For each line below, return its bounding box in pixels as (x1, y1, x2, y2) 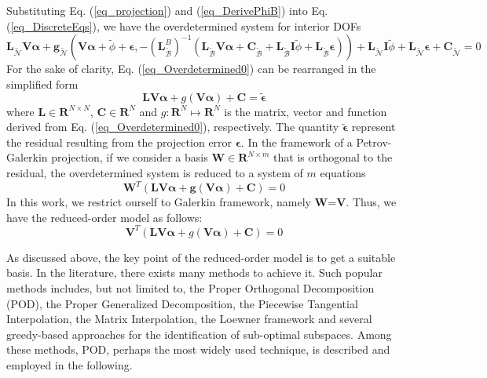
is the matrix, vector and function (224, 103, 387, 119)
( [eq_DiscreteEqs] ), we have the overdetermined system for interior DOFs (6, 17, 361, 34)
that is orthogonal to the (273, 149, 393, 165)
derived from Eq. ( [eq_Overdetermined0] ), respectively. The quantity (6, 118, 339, 135)
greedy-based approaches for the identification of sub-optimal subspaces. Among (6, 325, 392, 342)
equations (320, 164, 366, 180)
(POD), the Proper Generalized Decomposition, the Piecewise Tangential (6, 295, 358, 311)
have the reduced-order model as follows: (6, 209, 203, 225)
